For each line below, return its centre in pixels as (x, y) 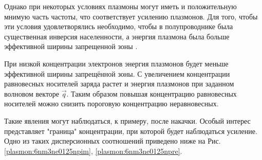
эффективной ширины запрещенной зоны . (71, 46)
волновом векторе (32, 93)
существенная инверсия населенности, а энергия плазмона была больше (117, 36)
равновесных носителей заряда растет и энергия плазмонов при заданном (119, 84)
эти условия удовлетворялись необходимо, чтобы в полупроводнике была (119, 26)
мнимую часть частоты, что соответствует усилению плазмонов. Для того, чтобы (131, 16)
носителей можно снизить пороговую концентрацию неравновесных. (111, 104)
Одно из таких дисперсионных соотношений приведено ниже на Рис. (113, 141)
